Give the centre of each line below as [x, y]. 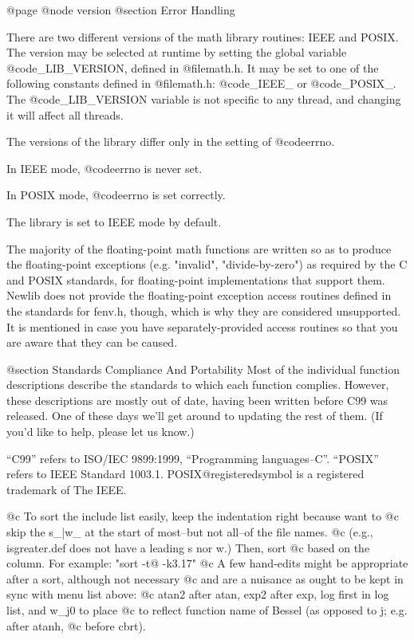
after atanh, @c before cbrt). [76, 625]
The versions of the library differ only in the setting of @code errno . [171, 141]
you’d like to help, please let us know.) [101, 432]
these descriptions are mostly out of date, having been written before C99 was [197, 400]
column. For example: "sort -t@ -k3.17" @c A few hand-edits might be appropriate [207, 563]
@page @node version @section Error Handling [121, 10]
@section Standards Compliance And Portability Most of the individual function [203, 369]
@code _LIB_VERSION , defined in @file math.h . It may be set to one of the [193, 67]
